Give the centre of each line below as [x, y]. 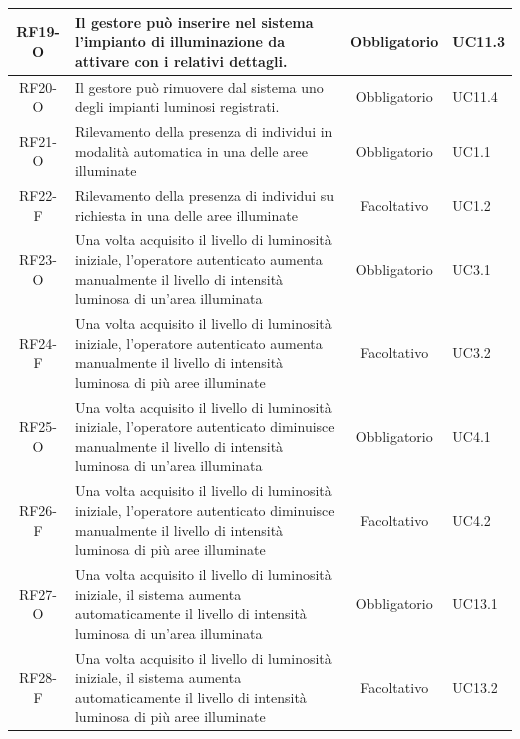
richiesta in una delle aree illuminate [186, 214]
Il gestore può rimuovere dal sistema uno [199, 86]
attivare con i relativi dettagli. [181, 60]
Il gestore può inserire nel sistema [194, 21]
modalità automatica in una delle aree [191, 150]
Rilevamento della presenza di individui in [203, 130]
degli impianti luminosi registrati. [177, 106]
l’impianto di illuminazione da [180, 41]
